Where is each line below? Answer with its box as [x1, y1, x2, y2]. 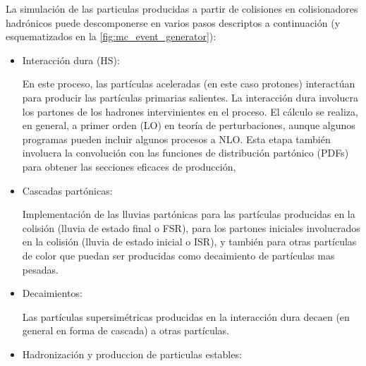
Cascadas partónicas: [22, 183, 113, 197]
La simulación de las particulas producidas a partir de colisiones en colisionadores [6, 1, 358, 16]
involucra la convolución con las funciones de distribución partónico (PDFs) [22, 145, 349, 160]
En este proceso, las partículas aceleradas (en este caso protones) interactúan [22, 76, 355, 91]
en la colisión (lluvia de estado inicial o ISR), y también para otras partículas [22, 234, 357, 249]
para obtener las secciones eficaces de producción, [22, 159, 236, 173]
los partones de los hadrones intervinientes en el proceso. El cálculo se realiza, [22, 104, 358, 118]
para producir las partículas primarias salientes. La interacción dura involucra [22, 90, 358, 104]
